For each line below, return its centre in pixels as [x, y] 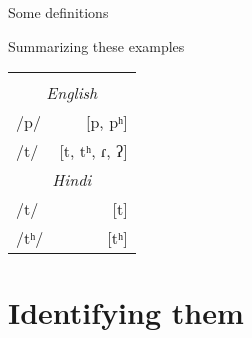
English [72, 93]
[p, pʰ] [107, 122]
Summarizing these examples [96, 45]
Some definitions [58, 12]
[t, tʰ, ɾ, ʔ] [93, 151]
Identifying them [126, 312]
